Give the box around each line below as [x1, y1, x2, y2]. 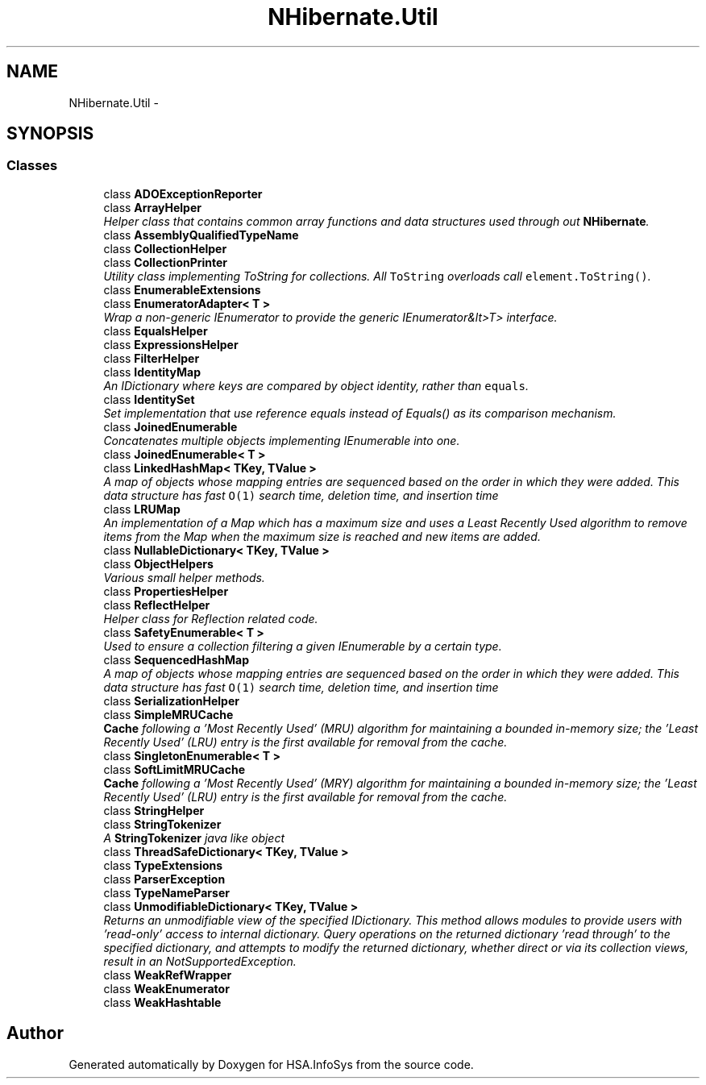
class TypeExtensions [103, 858, 223, 872]
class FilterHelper [103, 351, 200, 365]
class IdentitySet [103, 392, 195, 406]
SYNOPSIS [6, 123, 94, 144]
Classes [6, 157, 58, 174]
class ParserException [103, 871, 226, 886]
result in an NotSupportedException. [103, 954, 297, 968]
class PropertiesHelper [103, 584, 229, 598]
